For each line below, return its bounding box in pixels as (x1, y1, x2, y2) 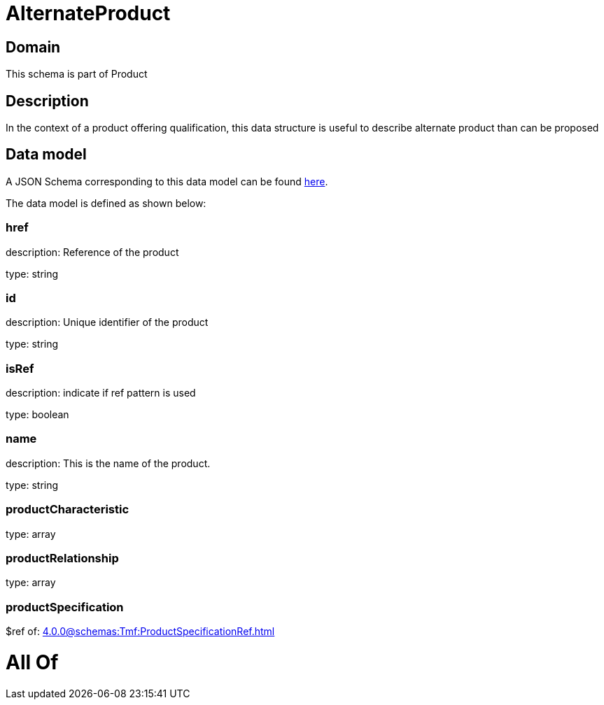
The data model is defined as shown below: (6, 197, 206, 209)
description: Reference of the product (6, 245, 179, 258)
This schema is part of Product (6, 68, 148, 80)
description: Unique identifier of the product (6, 316, 209, 329)
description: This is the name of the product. (6, 457, 211, 469)
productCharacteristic (6, 502, 129, 517)
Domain (6, 38, 61, 56)
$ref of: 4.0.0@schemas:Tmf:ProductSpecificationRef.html (6, 625, 275, 638)
